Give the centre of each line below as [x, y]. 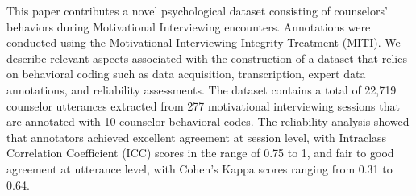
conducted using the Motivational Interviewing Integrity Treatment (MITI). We [204, 42]
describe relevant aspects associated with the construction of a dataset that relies [207, 58]
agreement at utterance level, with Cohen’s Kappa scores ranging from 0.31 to [200, 168]
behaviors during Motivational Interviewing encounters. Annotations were [189, 26]
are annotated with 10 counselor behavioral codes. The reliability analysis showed [208, 121]
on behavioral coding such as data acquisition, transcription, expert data [186, 74]
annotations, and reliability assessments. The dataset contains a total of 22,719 [202, 89]
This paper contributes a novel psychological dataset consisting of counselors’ [197, 10]
